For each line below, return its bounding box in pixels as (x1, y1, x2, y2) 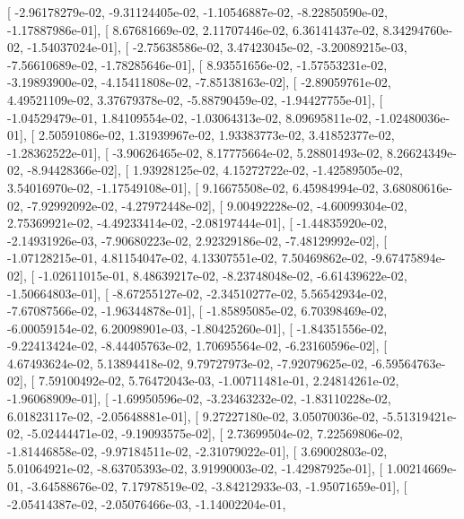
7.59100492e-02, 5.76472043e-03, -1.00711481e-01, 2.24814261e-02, (38, 371, 399, 390)
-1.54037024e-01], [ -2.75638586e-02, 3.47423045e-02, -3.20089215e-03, (27, 38, 407, 56)
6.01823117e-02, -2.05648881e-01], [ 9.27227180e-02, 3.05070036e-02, (7, 406, 379, 425)
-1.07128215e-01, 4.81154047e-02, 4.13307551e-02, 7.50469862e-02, (7, 248, 368, 267)
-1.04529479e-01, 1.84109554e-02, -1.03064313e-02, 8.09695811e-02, (7, 108, 372, 126)
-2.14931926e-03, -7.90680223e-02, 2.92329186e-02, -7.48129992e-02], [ (7, 230, 388, 249)
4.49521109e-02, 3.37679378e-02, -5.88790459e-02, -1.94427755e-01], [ (7, 90, 383, 108)
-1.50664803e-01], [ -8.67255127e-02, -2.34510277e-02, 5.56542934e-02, (7, 283, 388, 302)
